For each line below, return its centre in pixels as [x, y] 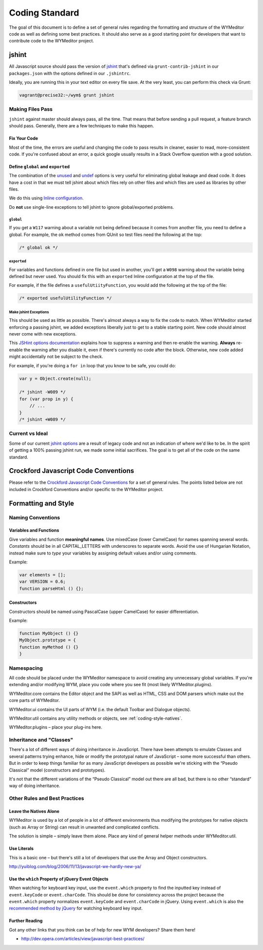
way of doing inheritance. [35, 786]
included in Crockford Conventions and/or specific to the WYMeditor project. [86, 489]
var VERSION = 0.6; [42, 582]
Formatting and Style [42, 503]
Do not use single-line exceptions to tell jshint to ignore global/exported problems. [92, 207]
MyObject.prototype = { [48, 640]
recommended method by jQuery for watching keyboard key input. [76, 908]
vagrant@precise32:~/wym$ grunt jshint [67, 95]
